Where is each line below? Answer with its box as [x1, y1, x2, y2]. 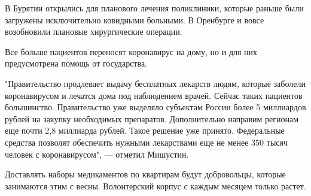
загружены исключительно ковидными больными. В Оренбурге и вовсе [5, 13, 264, 26]
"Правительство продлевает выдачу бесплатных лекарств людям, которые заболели [5, 77, 306, 89]
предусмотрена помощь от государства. [5, 57, 148, 70]
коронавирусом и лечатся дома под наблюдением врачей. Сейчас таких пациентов [5, 89, 303, 101]
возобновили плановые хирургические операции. [5, 25, 182, 38]
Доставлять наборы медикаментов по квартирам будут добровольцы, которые [5, 168, 286, 180]
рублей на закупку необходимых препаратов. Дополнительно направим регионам [5, 112, 299, 125]
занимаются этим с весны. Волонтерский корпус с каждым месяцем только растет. [5, 179, 306, 192]
